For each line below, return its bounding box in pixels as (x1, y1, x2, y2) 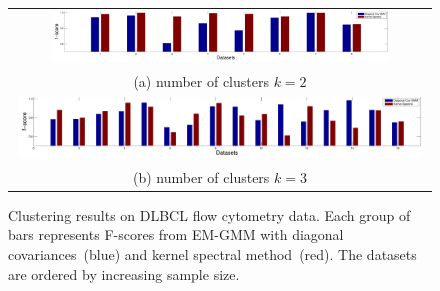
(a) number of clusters (133, 70, 269, 91)
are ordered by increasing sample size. (8, 263, 240, 284)
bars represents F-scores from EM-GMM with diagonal (8, 224, 344, 245)
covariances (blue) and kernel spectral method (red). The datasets (8, 243, 417, 264)
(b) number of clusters (133, 166, 270, 187)
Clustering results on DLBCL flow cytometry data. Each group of (8, 204, 411, 225)
